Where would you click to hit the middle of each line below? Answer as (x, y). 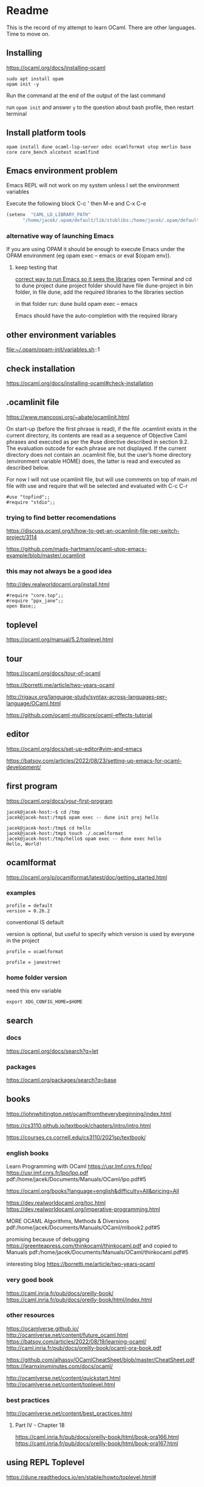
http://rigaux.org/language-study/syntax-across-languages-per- (87, 697)
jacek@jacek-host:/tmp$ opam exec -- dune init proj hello (83, 817)
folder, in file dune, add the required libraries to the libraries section (99, 292)
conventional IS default (35, 922)
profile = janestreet (34, 962)
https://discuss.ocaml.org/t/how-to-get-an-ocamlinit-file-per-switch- (93, 531)
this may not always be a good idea (59, 571)
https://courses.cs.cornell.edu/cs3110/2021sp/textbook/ (76, 1137)
